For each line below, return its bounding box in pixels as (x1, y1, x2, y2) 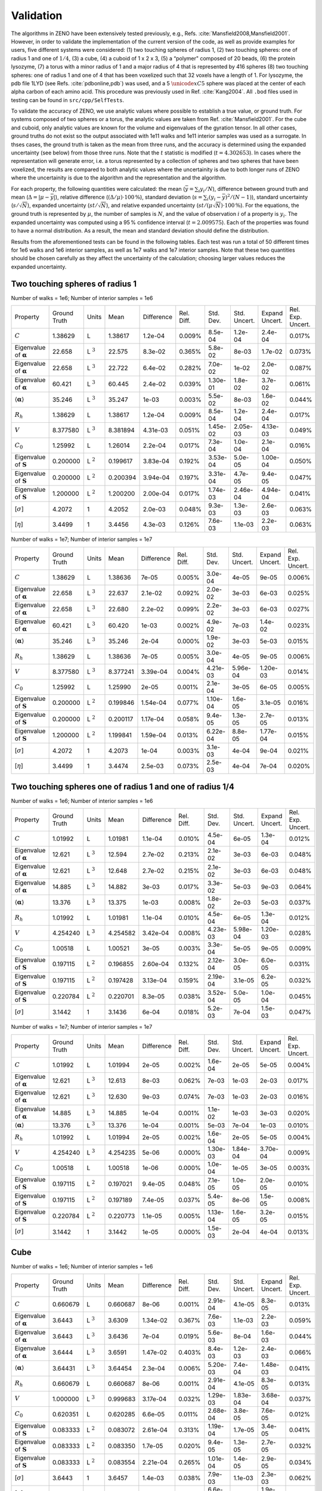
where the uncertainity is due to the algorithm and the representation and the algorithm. (11, 174, 227, 181)
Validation (11, 9, 63, 22)
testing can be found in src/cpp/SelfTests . (11, 96, 125, 104)
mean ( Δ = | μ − (11, 193, 50, 200)
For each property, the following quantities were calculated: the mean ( (11, 185, 185, 192)
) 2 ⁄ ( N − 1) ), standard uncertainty (225, 193, 308, 200)
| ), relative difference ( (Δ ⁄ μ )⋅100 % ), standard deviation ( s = (53, 193, 203, 200)
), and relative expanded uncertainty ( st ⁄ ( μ (106, 202, 213, 209)
